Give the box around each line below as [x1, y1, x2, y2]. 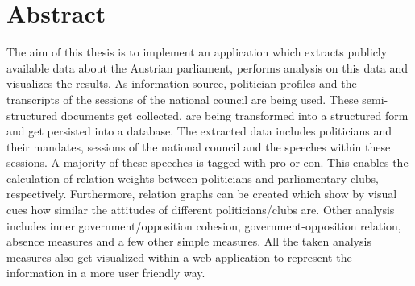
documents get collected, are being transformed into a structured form [60, 106, 409, 123]
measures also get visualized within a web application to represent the [6, 248, 352, 265]
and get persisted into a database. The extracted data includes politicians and [6, 122, 392, 139]
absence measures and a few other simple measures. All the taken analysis [6, 233, 371, 250]
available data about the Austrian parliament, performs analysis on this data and [6, 59, 408, 76]
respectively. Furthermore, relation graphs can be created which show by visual [6, 185, 397, 202]
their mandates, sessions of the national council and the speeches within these [6, 138, 391, 155]
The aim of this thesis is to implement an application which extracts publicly [6, 44, 388, 60]
